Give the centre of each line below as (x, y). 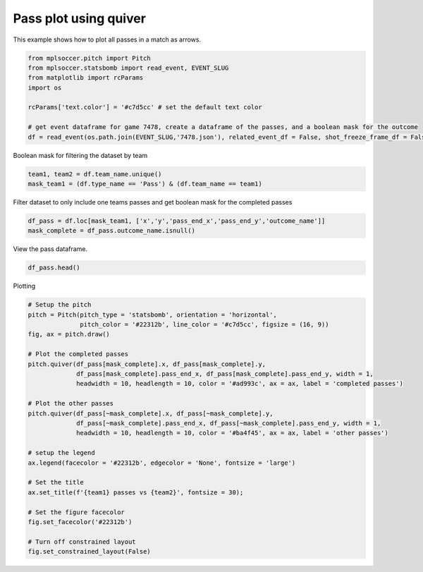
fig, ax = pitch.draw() (69, 334)
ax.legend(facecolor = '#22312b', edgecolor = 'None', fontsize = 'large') (162, 463)
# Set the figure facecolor (76, 512)
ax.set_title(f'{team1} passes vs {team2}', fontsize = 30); (136, 492)
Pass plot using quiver (79, 18)
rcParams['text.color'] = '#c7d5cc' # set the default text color (145, 107)
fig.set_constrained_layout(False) (89, 552)
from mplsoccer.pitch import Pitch (89, 58)
